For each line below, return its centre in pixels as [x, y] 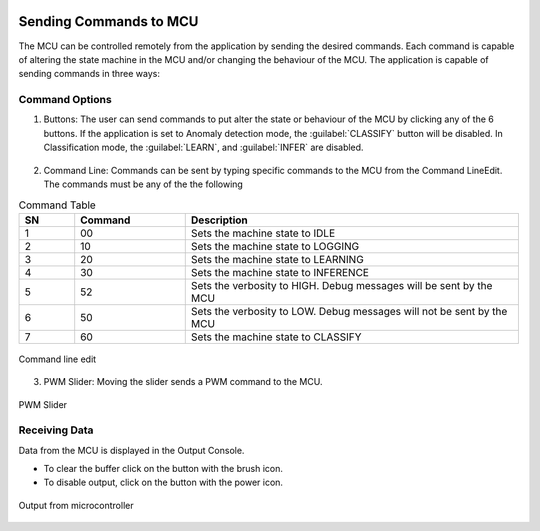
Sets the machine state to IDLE [263, 233]
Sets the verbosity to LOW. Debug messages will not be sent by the [349, 311]
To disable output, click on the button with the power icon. [163, 482]
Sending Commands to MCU [108, 21]
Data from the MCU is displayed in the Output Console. [131, 450]
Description [219, 220]
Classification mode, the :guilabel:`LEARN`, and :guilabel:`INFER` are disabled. [203, 147]
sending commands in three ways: [89, 74]
